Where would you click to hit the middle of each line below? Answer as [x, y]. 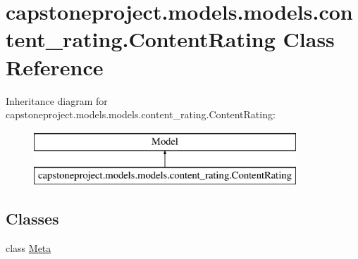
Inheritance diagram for [57, 100]
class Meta [29, 248]
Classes [32, 219]
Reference [55, 67]
